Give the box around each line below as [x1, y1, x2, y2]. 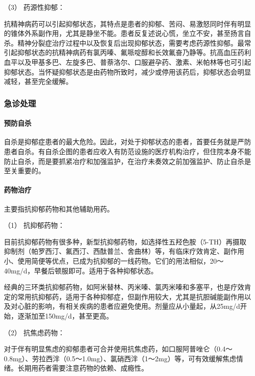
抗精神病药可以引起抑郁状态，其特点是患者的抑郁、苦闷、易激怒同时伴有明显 [4, 18, 251, 28]
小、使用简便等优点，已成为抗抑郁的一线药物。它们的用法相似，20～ [4, 255, 224, 266]
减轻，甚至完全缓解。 [4, 76, 73, 86]
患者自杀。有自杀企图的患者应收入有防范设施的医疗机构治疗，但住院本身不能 [4, 146, 251, 156]
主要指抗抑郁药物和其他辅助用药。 [4, 203, 114, 214]
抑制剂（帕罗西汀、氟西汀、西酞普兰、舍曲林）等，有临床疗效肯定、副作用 [4, 246, 244, 256]
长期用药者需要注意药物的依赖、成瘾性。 [17, 363, 148, 373]
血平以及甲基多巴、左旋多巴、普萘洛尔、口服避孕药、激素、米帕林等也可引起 [4, 56, 251, 67]
